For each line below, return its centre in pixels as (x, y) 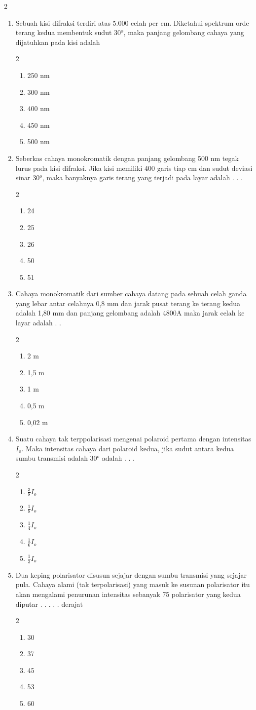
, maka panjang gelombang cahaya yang (184, 32)
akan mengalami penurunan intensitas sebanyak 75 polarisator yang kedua (128, 594)
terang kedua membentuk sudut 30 (68, 32)
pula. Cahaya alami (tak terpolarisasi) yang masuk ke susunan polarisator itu (133, 584)
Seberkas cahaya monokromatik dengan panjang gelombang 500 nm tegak (127, 158)
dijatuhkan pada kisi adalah (58, 42)
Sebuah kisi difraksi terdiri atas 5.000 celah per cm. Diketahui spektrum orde (132, 22)
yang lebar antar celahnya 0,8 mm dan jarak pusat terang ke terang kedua (128, 303)
